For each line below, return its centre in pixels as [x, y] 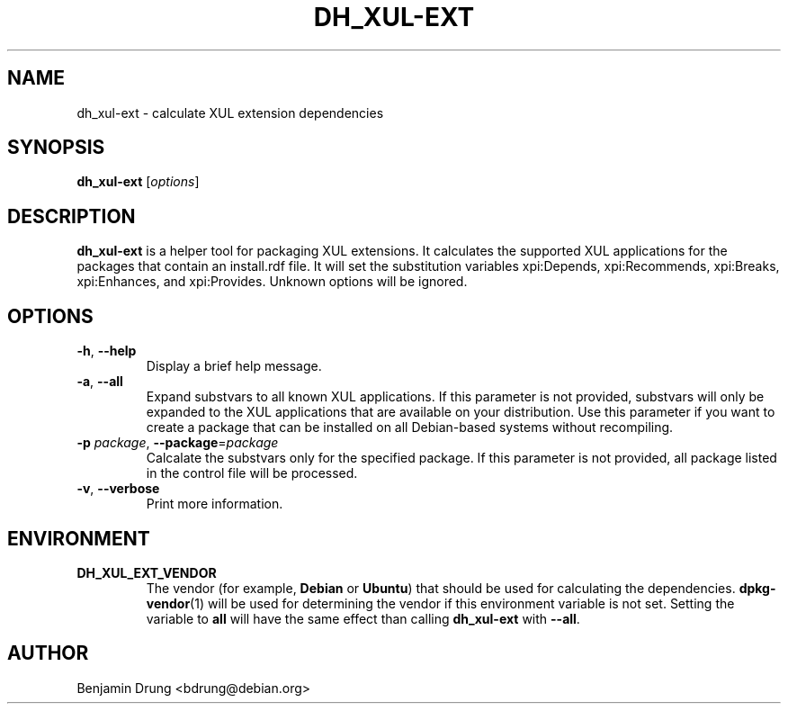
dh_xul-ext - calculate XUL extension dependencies [230, 112]
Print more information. [215, 504]
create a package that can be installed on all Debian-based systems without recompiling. [410, 427]
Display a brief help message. [234, 366]
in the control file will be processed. [252, 473]
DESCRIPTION [72, 216]
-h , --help [107, 351]
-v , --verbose [118, 489]
